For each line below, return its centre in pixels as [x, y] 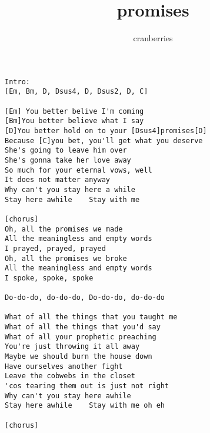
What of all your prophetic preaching [81, 337]
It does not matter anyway [57, 180]
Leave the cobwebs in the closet [70, 376]
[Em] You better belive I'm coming [74, 111]
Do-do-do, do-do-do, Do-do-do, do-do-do [85, 298]
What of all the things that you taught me [91, 317]
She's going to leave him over [66, 151]
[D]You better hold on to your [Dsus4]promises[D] [106, 131]
